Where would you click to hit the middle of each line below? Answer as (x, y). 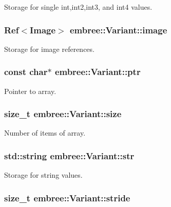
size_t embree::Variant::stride (67, 197)
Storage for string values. (43, 175)
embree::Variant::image (118, 30)
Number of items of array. (45, 133)
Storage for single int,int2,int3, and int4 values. (78, 7)
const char (26, 72)
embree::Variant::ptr (98, 72)
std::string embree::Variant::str (69, 155)
